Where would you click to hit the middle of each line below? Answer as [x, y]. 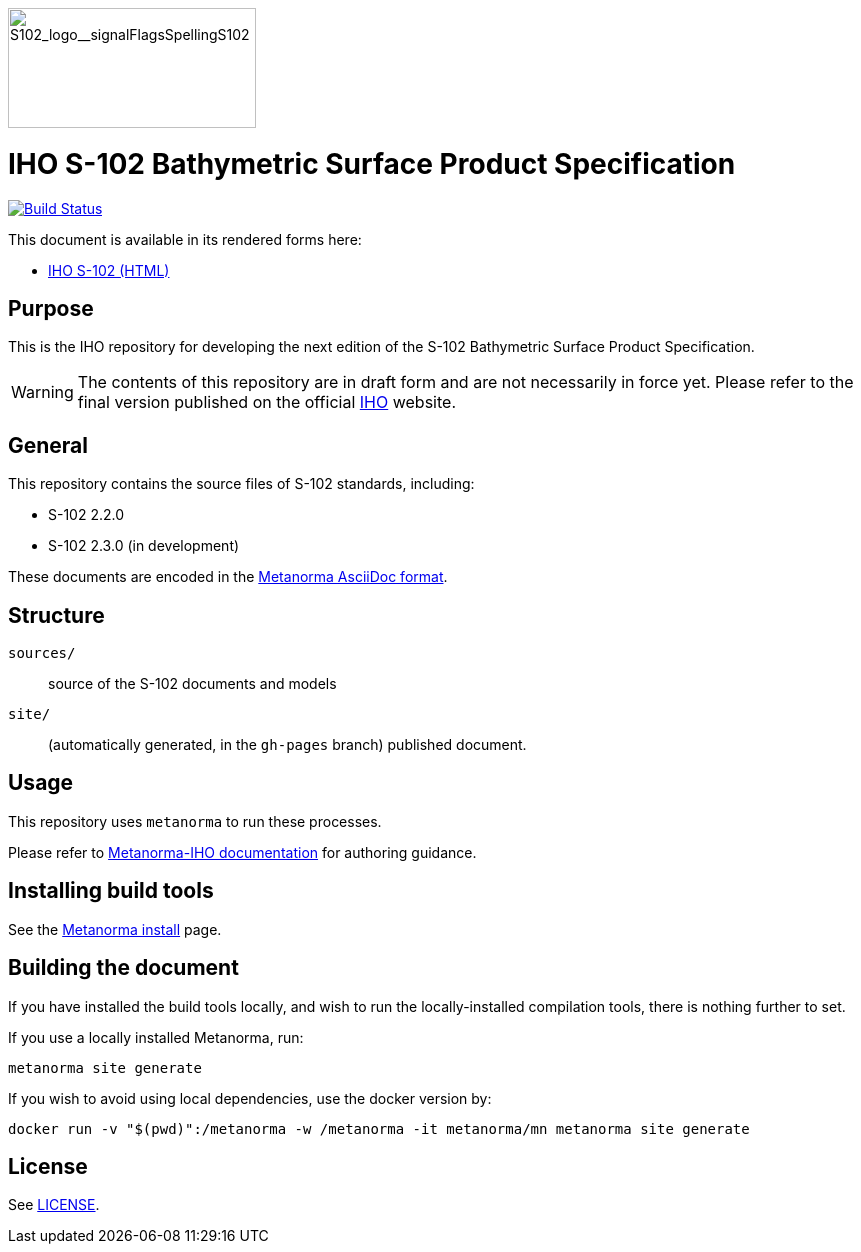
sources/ [42, 653]
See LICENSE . [54, 1205]
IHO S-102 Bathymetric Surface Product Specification [372, 163]
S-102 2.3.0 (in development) [144, 546]
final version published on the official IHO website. [266, 402]
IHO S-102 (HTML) [109, 270]
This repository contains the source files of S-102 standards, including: [241, 484]
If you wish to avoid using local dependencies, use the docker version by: [250, 1098]
